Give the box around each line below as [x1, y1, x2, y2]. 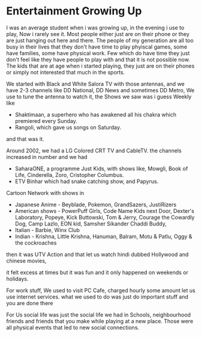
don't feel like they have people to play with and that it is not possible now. [6, 56, 190, 63]
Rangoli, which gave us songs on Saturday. [14, 124, 122, 131]
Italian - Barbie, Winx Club [14, 226, 80, 233]
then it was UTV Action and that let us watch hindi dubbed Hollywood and [6, 251, 189, 258]
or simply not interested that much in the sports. [6, 68, 125, 76]
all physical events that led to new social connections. [6, 324, 140, 331]
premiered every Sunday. [14, 117, 78, 124]
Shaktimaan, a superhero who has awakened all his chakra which [14, 111, 177, 118]
